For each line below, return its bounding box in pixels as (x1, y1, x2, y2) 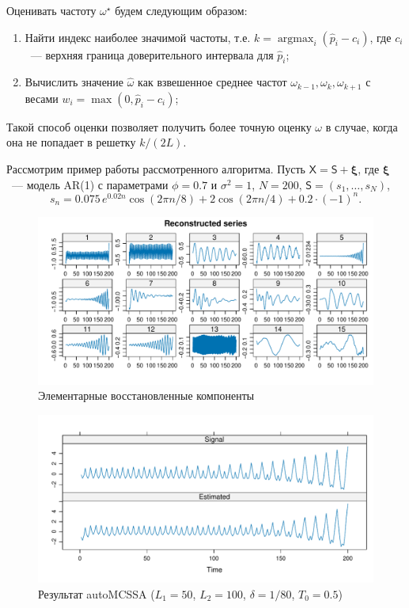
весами (25, 89, 59, 106)
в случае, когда (325, 118, 398, 135)
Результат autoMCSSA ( (38, 585, 155, 602)
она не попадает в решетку (6, 134, 136, 150)
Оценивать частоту (6, 2, 97, 18)
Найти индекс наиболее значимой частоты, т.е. (25, 28, 251, 45)
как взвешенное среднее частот (138, 74, 287, 90)
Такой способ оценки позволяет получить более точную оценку (6, 118, 312, 135)
